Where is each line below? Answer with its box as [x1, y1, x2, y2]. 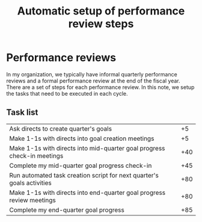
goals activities [9, 179, 52, 187]
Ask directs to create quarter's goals [9, 125, 112, 133]
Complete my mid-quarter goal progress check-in [9, 161, 152, 170]
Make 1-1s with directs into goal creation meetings [9, 134, 155, 143]
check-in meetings [9, 152, 64, 160]
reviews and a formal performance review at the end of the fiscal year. [6, 77, 180, 84]
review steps [68, 17, 134, 31]
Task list [6, 107, 38, 118]
